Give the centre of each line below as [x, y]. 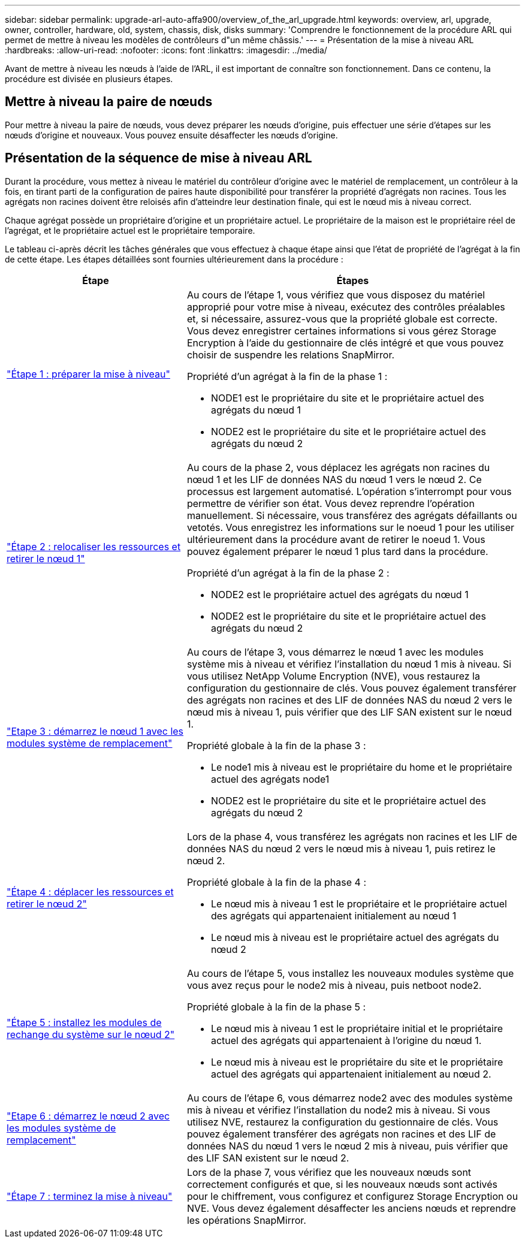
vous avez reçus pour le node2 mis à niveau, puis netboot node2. [334, 985]
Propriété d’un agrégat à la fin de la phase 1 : [287, 376]
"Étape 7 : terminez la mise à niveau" [90, 1196]
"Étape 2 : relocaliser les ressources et [94, 546]
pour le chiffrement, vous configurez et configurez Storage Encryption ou [352, 1196]
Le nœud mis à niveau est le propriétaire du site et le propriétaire [357, 1062]
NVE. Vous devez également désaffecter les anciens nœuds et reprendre [351, 1208]
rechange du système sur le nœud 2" [91, 1034]
